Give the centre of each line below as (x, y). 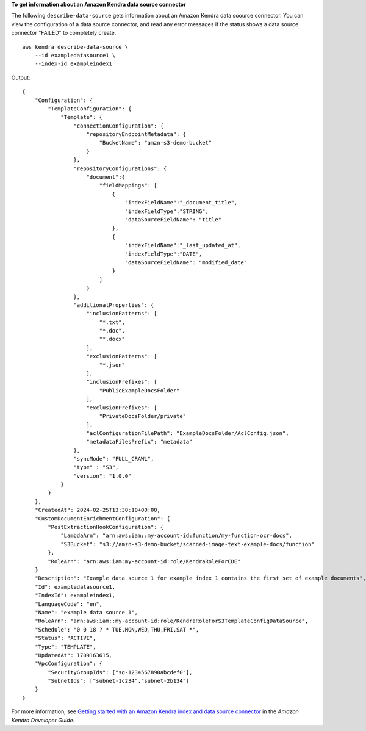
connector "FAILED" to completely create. (64, 33)
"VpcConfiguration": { (69, 664)
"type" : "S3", (96, 467)
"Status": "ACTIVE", (65, 638)
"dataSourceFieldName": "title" (173, 219)
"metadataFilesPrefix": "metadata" (139, 442)
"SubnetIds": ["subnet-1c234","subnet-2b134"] (119, 681)
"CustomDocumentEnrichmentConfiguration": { (102, 518)
